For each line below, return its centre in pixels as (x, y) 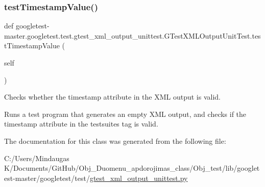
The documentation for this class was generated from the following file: (115, 141)
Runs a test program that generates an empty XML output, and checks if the (125, 114)
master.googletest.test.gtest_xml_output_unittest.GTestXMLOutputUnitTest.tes (132, 35)
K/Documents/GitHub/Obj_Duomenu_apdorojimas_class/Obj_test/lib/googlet (132, 168)
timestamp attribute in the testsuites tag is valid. (81, 124)
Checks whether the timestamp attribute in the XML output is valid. (113, 97)
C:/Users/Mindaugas (37, 158)
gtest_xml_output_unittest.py (139, 178)
